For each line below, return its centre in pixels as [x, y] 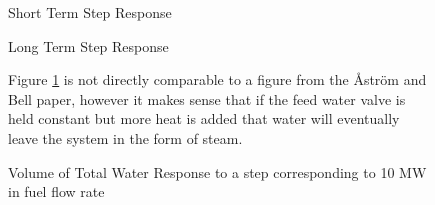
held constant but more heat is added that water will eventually [204, 118]
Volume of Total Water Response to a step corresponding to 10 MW [217, 171]
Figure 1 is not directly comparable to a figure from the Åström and [217, 79]
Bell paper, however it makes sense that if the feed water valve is [207, 98]
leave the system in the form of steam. [125, 137]
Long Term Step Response [88, 45]
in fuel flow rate [56, 191]
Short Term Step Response [90, 12]
